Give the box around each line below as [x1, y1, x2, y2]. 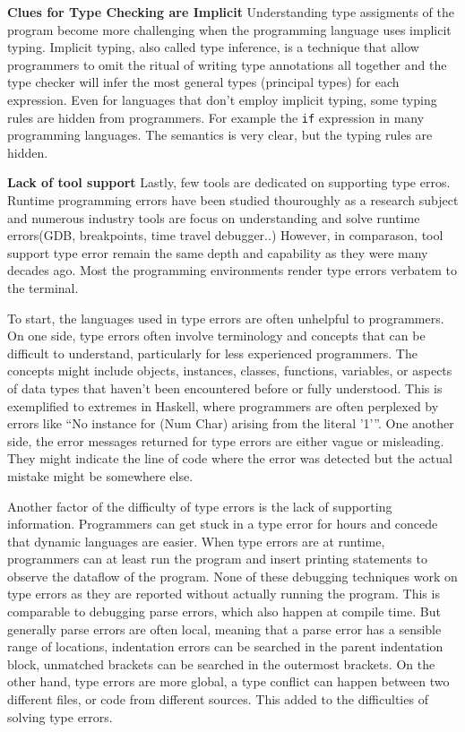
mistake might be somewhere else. [7, 466, 194, 485]
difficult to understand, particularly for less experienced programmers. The [7, 343, 418, 362]
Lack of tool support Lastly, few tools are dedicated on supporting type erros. [7, 173, 451, 192]
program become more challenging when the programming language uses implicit [7, 20, 452, 39]
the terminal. [7, 278, 79, 297]
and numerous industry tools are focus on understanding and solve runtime [7, 208, 420, 227]
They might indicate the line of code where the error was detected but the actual [7, 449, 452, 468]
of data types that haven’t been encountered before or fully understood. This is [7, 378, 443, 397]
